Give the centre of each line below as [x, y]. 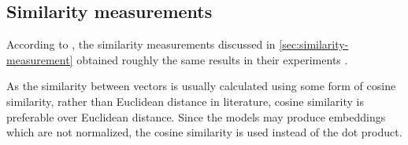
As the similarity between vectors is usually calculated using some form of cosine [201, 86]
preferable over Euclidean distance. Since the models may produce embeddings [196, 116]
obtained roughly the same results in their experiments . [212, 59]
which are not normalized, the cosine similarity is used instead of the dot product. [204, 132]
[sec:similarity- [314, 44]
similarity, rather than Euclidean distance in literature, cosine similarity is [185, 101]
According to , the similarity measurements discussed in [141, 44]
